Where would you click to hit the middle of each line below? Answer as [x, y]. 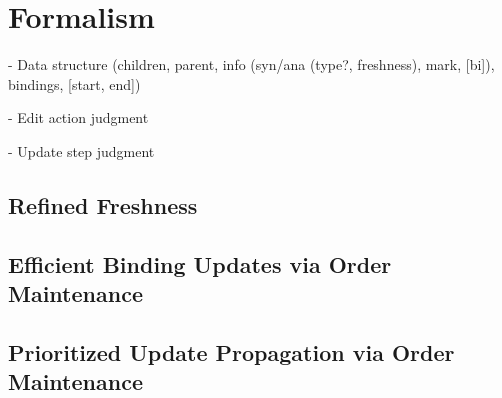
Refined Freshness [103, 204]
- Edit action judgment [78, 117]
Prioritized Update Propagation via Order [231, 351]
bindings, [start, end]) [74, 83]
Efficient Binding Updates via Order [200, 263]
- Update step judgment [81, 150]
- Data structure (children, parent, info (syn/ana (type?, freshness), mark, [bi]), [251, 64]
